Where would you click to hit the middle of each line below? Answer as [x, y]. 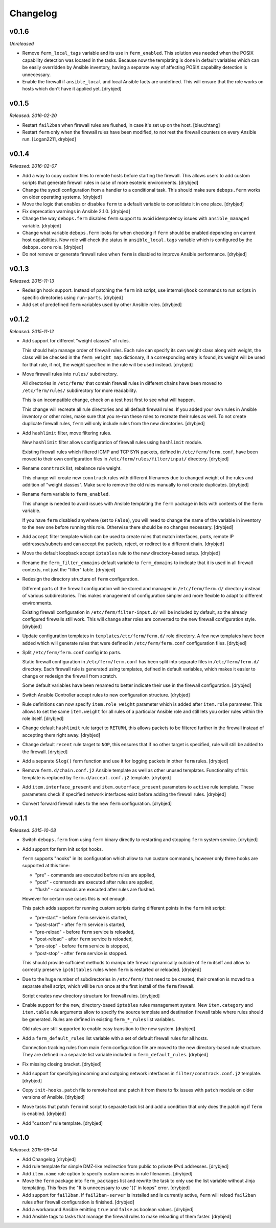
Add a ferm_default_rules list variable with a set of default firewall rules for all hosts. [115, 1038]
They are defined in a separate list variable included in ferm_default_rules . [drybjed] [115, 1055]
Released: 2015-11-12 [32, 332]
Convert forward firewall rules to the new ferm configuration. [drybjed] [97, 803]
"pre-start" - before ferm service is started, [81, 917]
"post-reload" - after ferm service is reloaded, [84, 939]
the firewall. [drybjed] [45, 752]
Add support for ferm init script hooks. [63, 849]
